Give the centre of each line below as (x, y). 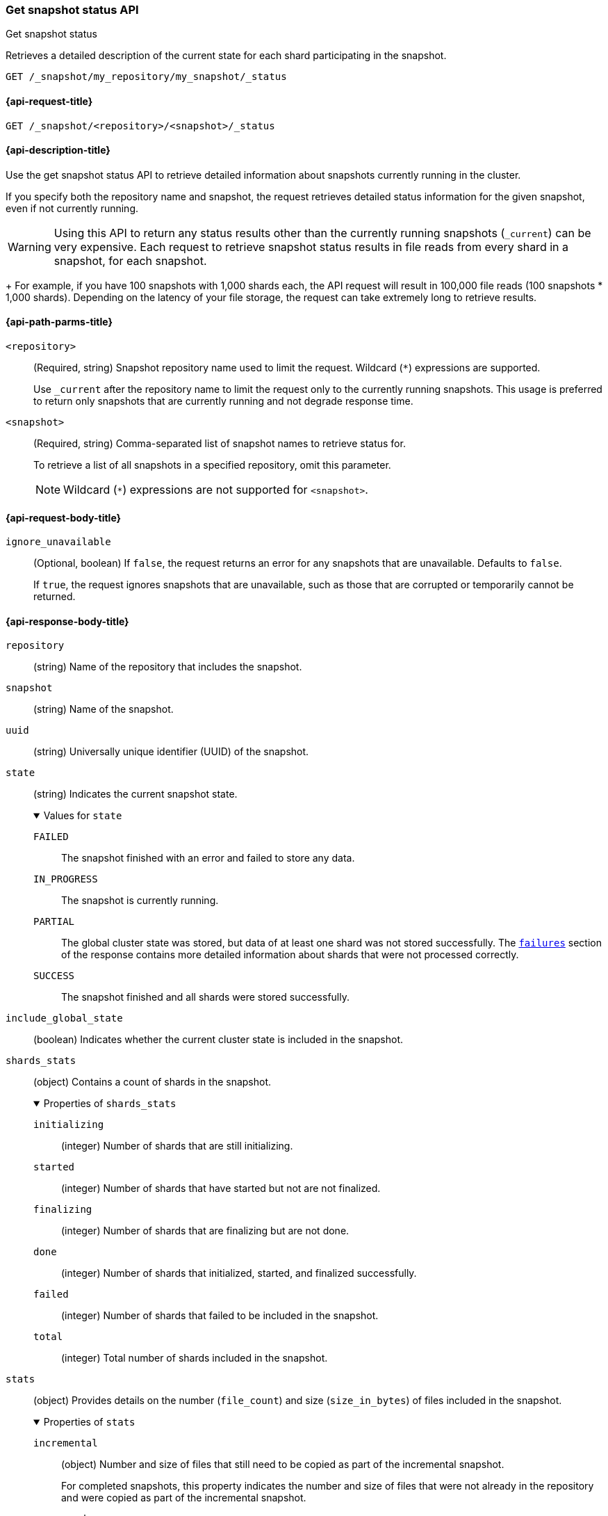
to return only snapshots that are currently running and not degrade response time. (223, 401)
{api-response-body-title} (67, 621)
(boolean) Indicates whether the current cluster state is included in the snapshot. (219, 1040)
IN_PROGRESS (66, 879)
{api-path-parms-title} (59, 322)
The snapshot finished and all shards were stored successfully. (205, 997)
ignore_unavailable (58, 542)
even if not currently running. (72, 208)
